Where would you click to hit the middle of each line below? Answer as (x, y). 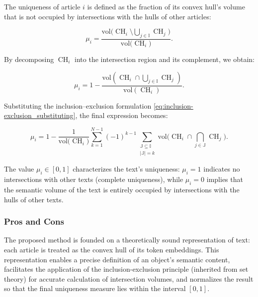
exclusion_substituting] (40, 115)
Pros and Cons (34, 221)
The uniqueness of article (42, 6)
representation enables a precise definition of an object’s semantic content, (117, 259)
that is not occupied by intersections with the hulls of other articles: (108, 16)
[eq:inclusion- (173, 105)
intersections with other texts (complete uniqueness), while (94, 179)
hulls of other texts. (34, 199)
